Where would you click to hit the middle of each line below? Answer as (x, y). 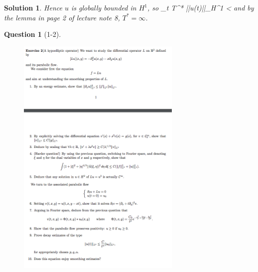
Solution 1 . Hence (33, 7)
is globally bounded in (104, 7)
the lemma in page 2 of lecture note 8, (62, 17)
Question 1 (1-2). (33, 34)
